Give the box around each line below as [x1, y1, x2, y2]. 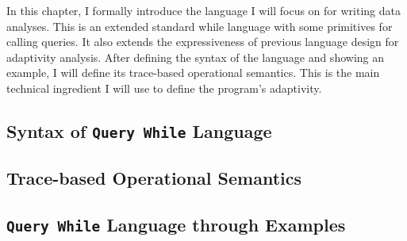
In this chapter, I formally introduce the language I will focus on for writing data [6, 2, 401, 18]
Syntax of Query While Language [6, 118, 272, 143]
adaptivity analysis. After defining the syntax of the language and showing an [6, 48, 385, 65]
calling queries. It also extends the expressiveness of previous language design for [6, 33, 399, 50]
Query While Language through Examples [6, 212, 346, 237]
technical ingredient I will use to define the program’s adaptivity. [6, 79, 322, 96]
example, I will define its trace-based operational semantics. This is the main [6, 64, 380, 81]
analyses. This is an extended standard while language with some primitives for [6, 17, 393, 34]
